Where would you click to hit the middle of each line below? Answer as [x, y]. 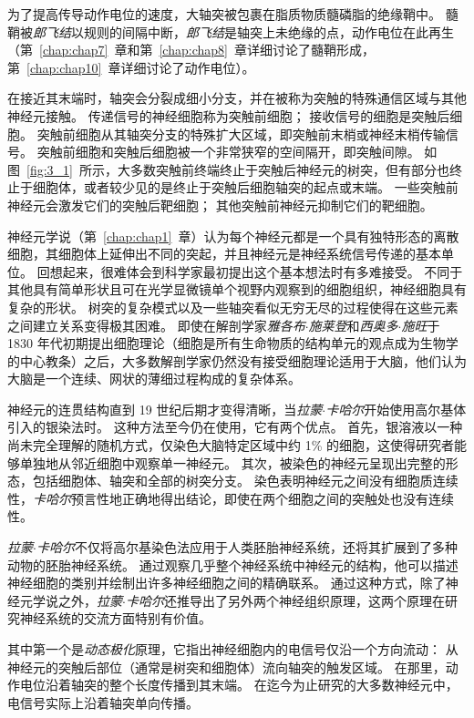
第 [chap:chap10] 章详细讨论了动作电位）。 [131, 67]
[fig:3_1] [50, 169]
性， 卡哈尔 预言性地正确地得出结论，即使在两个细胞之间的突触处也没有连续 [231, 498]
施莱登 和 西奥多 [353, 325]
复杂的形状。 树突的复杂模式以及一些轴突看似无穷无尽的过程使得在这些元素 [233, 307]
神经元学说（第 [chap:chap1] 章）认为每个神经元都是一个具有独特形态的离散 [233, 236]
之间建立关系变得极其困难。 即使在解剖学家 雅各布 [156, 325]
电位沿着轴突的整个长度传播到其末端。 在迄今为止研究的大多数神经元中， [239, 685]
